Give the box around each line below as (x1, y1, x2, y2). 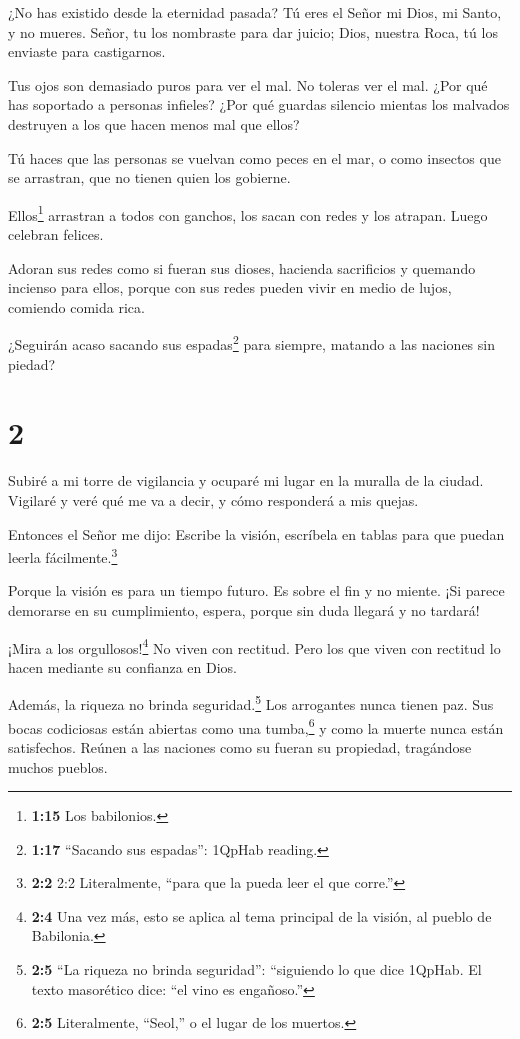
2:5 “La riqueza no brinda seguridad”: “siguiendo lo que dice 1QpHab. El (31, 959, 482, 980)
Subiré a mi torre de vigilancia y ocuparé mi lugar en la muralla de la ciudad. (8, 470, 484, 491)
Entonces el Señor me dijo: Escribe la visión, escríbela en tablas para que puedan (8, 523, 505, 544)
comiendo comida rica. (8, 296, 145, 317)
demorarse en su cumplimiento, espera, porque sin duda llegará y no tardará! (8, 599, 480, 620)
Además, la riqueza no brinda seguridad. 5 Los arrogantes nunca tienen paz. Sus (8, 691, 494, 715)
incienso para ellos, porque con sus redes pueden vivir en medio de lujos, (8, 277, 452, 298)
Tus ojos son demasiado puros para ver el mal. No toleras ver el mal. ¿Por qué (8, 74, 488, 95)
